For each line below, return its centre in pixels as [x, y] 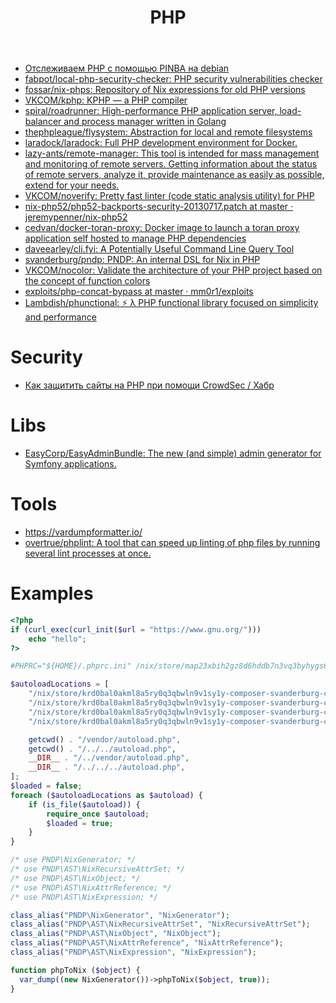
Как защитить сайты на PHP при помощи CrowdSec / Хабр [149, 385]
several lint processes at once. [88, 553]
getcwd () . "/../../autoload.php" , [102, 749]
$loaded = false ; [46, 786]
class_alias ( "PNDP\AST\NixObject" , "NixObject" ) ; [116, 934]
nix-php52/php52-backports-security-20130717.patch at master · [159, 207]
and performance [60, 317]
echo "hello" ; [57, 639]
